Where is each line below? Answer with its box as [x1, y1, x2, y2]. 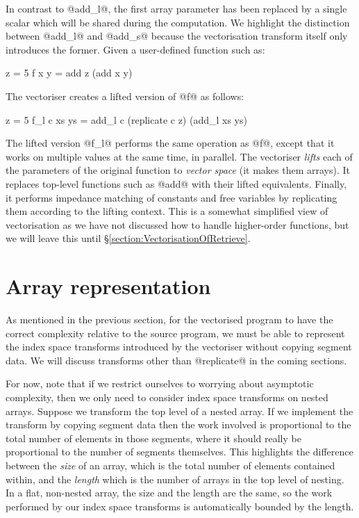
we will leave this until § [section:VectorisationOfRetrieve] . [6, 231, 251, 245]
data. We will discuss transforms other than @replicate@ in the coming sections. [6, 353, 347, 367]
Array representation [6, 272, 211, 300]
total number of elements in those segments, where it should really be [6, 430, 301, 445]
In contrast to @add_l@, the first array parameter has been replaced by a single [6, 1, 347, 15]
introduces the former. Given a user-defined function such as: [6, 42, 265, 56]
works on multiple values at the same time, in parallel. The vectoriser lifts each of [6, 149, 353, 163]
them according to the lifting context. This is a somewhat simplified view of [6, 204, 328, 218]
